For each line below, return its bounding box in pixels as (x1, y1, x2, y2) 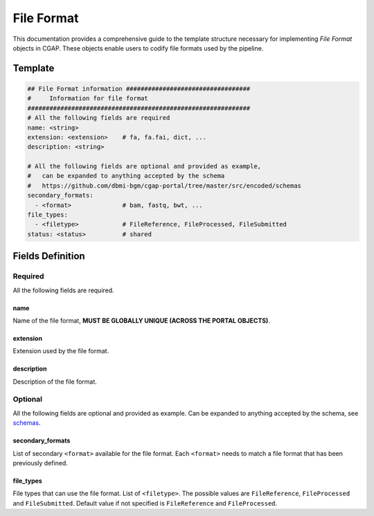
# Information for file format (27, 94, 148, 103)
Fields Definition (12, 250, 86, 263)
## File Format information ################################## (27, 84, 251, 93)
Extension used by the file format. (12, 347, 109, 355)
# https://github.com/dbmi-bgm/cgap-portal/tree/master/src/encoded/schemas (27, 181, 301, 190)
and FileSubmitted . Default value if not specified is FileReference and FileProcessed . (12, 499, 278, 507)
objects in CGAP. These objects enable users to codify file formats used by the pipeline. (12, 44, 264, 52)
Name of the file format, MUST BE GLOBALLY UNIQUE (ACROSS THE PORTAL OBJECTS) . (12, 316, 270, 325)
